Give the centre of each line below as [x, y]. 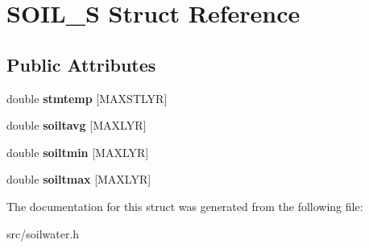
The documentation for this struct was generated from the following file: [185, 206]
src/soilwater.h [43, 233]
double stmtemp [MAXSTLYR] [87, 98]
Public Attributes [81, 64]
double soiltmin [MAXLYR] [78, 152]
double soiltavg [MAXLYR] [77, 125]
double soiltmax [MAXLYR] [79, 179]
